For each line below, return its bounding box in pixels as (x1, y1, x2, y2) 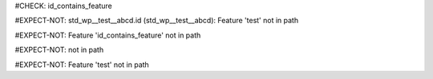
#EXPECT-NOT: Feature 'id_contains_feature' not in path (14, 30, 201, 40)
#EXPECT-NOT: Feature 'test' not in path (14, 60, 150, 69)
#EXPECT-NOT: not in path (14, 45, 104, 55)
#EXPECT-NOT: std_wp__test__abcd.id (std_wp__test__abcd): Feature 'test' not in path (14, 16, 299, 26)
